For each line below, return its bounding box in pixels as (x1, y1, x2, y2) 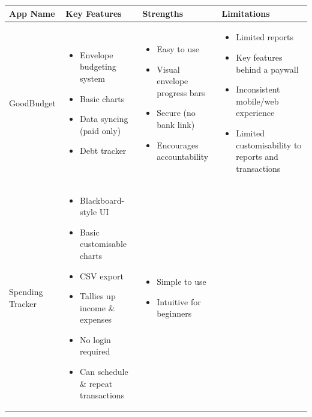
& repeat (80, 377, 113, 389)
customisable (80, 237, 127, 250)
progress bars (157, 86, 205, 99)
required (80, 345, 110, 358)
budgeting (80, 60, 116, 73)
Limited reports (236, 31, 293, 43)
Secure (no (157, 106, 196, 119)
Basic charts (80, 92, 125, 105)
